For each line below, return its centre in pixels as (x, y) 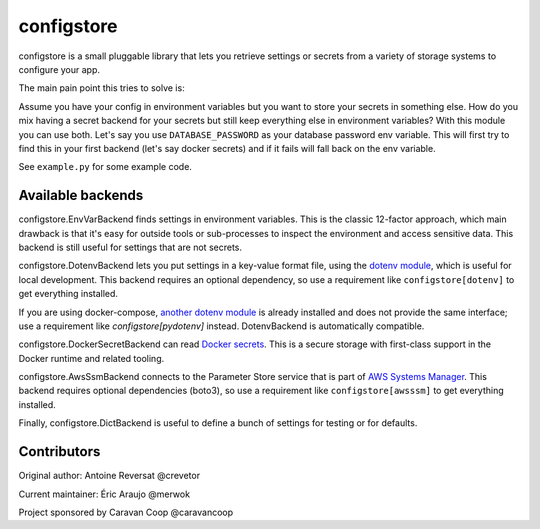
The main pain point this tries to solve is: (101, 88)
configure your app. (59, 69)
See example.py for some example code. (105, 167)
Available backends (81, 195)
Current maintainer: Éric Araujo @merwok (104, 494)
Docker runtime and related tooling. (91, 358)
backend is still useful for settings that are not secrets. (130, 247)
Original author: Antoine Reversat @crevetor (109, 476)
